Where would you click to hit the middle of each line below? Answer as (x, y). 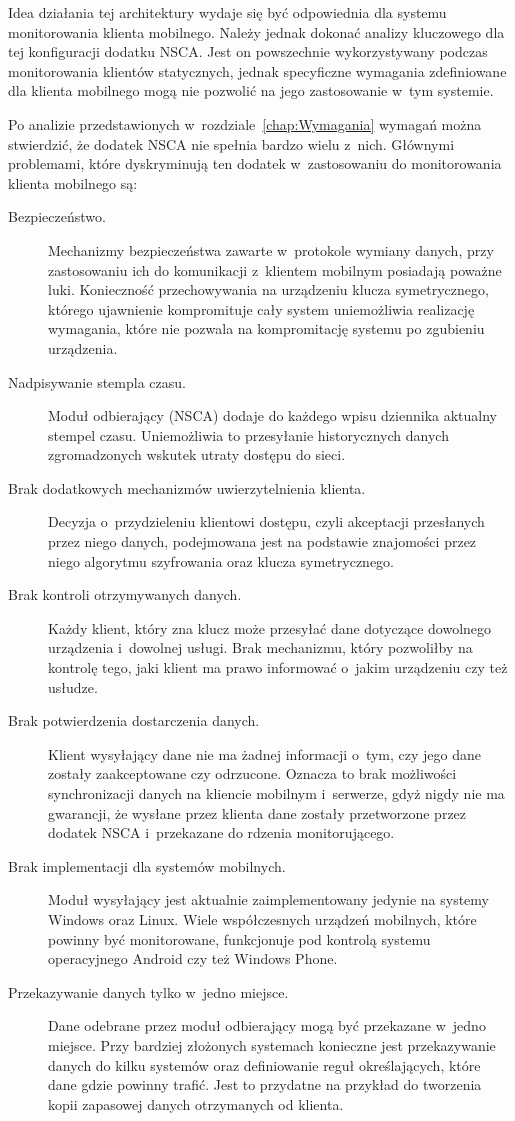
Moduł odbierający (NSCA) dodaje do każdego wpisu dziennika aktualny (273, 415)
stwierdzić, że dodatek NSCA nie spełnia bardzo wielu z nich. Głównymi (231, 143)
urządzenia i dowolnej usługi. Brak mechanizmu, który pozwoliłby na (260, 647)
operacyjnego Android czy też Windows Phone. (193, 958)
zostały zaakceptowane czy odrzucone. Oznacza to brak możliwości (252, 773)
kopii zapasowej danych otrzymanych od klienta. (196, 1103)
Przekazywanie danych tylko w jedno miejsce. (148, 991)
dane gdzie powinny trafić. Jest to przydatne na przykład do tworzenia (265, 1084)
